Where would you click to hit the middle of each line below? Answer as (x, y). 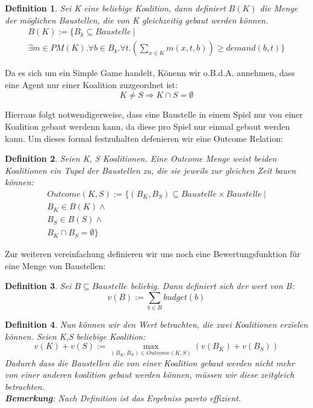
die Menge (279, 8)
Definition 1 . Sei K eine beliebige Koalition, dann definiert (115, 8)
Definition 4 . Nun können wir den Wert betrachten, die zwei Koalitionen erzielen (156, 324)
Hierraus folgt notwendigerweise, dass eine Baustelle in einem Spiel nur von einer (154, 114)
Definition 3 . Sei (38, 286)
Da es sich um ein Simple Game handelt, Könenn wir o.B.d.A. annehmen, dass (150, 73)
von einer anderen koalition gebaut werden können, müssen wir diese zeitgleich (150, 375)
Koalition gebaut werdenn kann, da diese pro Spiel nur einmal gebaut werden (147, 126)
